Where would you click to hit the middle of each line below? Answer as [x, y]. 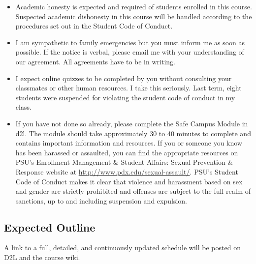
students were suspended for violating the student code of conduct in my [125, 97]
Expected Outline [50, 227]
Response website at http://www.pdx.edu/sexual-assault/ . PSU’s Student [127, 171]
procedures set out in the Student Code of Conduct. [94, 26]
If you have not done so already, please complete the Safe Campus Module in [132, 123]
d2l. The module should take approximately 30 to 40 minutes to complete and [133, 133]
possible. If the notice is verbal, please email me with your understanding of [130, 52]
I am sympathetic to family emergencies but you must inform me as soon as [130, 42]
